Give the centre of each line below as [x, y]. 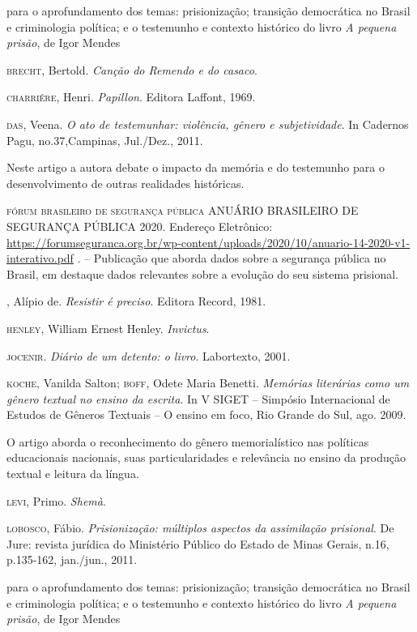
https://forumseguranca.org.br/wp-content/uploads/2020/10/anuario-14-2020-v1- [208, 242]
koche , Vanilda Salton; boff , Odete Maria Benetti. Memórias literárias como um [208, 383]
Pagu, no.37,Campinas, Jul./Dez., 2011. [105, 140]
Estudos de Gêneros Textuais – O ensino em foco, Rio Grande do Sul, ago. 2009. [206, 414]
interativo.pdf [40, 258]
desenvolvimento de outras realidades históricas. [126, 183]
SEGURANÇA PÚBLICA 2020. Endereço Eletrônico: [140, 226]
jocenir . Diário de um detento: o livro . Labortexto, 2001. [149, 355]
